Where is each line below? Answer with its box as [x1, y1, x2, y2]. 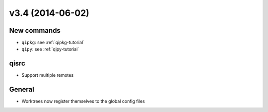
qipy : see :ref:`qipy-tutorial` [21, 46, 79, 52]
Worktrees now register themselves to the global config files [21, 98, 145, 104]
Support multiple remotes [21, 72, 74, 78]
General [9, 85, 35, 94]
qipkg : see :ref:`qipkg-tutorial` [21, 40, 84, 46]
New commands [9, 26, 61, 35]
